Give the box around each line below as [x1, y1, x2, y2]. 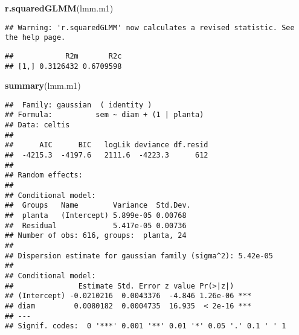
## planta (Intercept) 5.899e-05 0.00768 [5, 211, 187, 220]
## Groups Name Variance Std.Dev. [5, 201, 191, 210]
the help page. [5, 33, 66, 42]
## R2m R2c [5, 51, 122, 60]
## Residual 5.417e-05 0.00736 [5, 221, 187, 230]
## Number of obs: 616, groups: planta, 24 [5, 231, 187, 240]
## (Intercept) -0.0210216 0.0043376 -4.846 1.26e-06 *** [5, 292, 252, 301]
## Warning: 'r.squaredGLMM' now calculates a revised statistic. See [5, 23, 295, 32]
